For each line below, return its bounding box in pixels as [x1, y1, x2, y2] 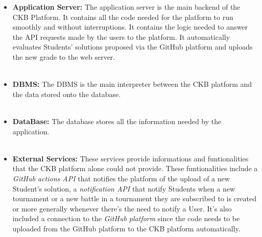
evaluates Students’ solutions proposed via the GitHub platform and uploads [12, 41, 253, 52]
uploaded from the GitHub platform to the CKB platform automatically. [12, 223, 241, 233]
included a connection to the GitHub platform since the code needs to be [12, 213, 240, 224]
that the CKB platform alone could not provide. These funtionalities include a [12, 163, 258, 174]
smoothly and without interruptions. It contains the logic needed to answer [12, 21, 248, 32]
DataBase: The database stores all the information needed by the [12, 115, 222, 126]
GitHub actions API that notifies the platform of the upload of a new [12, 173, 230, 183]
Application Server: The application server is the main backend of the [12, 2, 241, 12]
